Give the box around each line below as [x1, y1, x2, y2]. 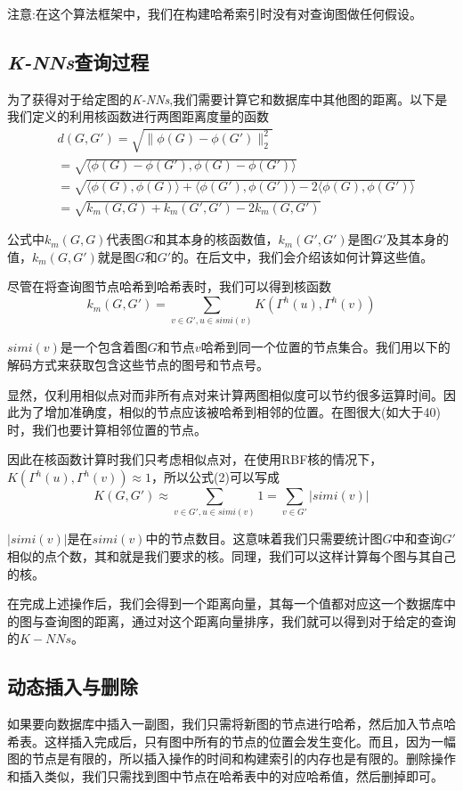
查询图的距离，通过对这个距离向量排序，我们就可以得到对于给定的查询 [44, 611, 456, 630]
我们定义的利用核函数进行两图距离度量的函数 [7, 107, 269, 126]
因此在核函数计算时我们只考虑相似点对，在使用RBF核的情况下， [7, 450, 383, 469]
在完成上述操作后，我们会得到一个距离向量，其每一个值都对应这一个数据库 [7, 594, 443, 613]
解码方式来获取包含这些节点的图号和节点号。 [7, 355, 269, 374]
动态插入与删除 [7, 673, 138, 700]
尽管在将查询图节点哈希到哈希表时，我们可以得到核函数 [7, 277, 331, 296]
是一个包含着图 [60, 338, 148, 356]
